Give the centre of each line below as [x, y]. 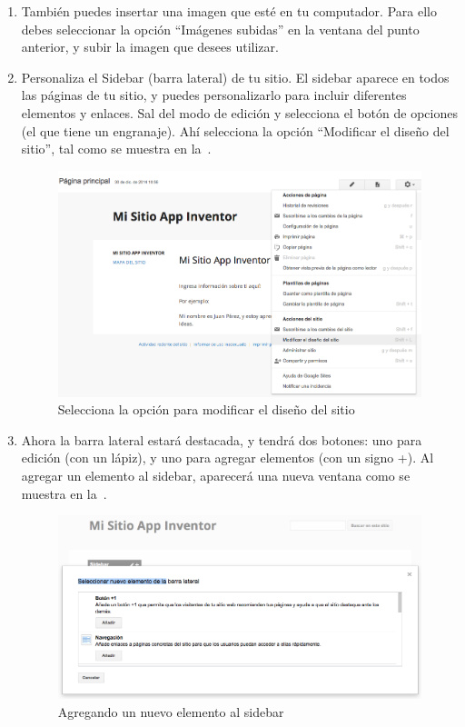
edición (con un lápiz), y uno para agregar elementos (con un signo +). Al [228, 458]
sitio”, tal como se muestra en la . [116, 149]
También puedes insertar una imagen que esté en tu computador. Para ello [229, 11]
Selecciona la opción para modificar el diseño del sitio [206, 409]
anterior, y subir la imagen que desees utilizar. [150, 47]
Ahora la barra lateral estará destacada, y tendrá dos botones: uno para [222, 439]
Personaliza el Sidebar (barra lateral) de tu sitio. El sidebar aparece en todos [235, 77]
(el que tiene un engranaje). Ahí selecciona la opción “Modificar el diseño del [235, 130]
